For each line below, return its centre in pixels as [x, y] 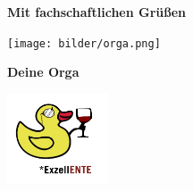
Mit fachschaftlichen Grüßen [96, 12]
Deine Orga [43, 72]
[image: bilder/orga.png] [84, 43]
